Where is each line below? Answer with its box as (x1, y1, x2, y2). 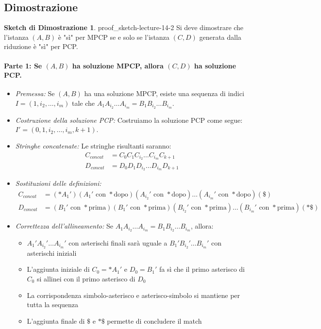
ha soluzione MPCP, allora (72, 60, 164, 70)
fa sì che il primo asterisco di (159, 264, 245, 274)
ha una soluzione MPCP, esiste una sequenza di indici (84, 88, 244, 99)
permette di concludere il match (107, 315, 202, 326)
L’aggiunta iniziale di (27, 264, 90, 274)
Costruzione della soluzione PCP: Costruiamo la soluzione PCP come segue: (15, 115, 243, 125)
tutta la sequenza (27, 299, 79, 310)
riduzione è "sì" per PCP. (4, 41, 78, 51)
